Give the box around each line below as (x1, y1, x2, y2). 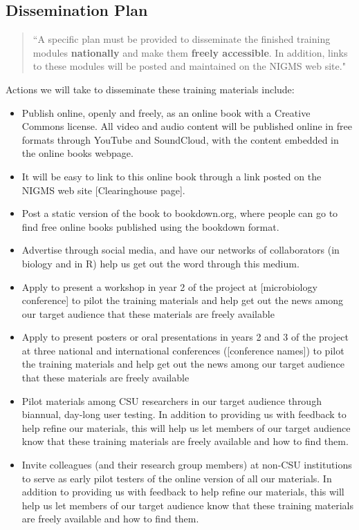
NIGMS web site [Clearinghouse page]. (21, 182, 185, 197)
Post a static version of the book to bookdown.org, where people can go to (21, 206, 338, 220)
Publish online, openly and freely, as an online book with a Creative (21, 105, 311, 120)
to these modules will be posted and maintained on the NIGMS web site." (33, 59, 346, 73)
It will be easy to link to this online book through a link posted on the (21, 169, 322, 183)
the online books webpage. (21, 146, 134, 160)
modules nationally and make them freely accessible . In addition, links (33, 45, 348, 59)
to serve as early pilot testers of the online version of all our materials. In (21, 471, 332, 485)
